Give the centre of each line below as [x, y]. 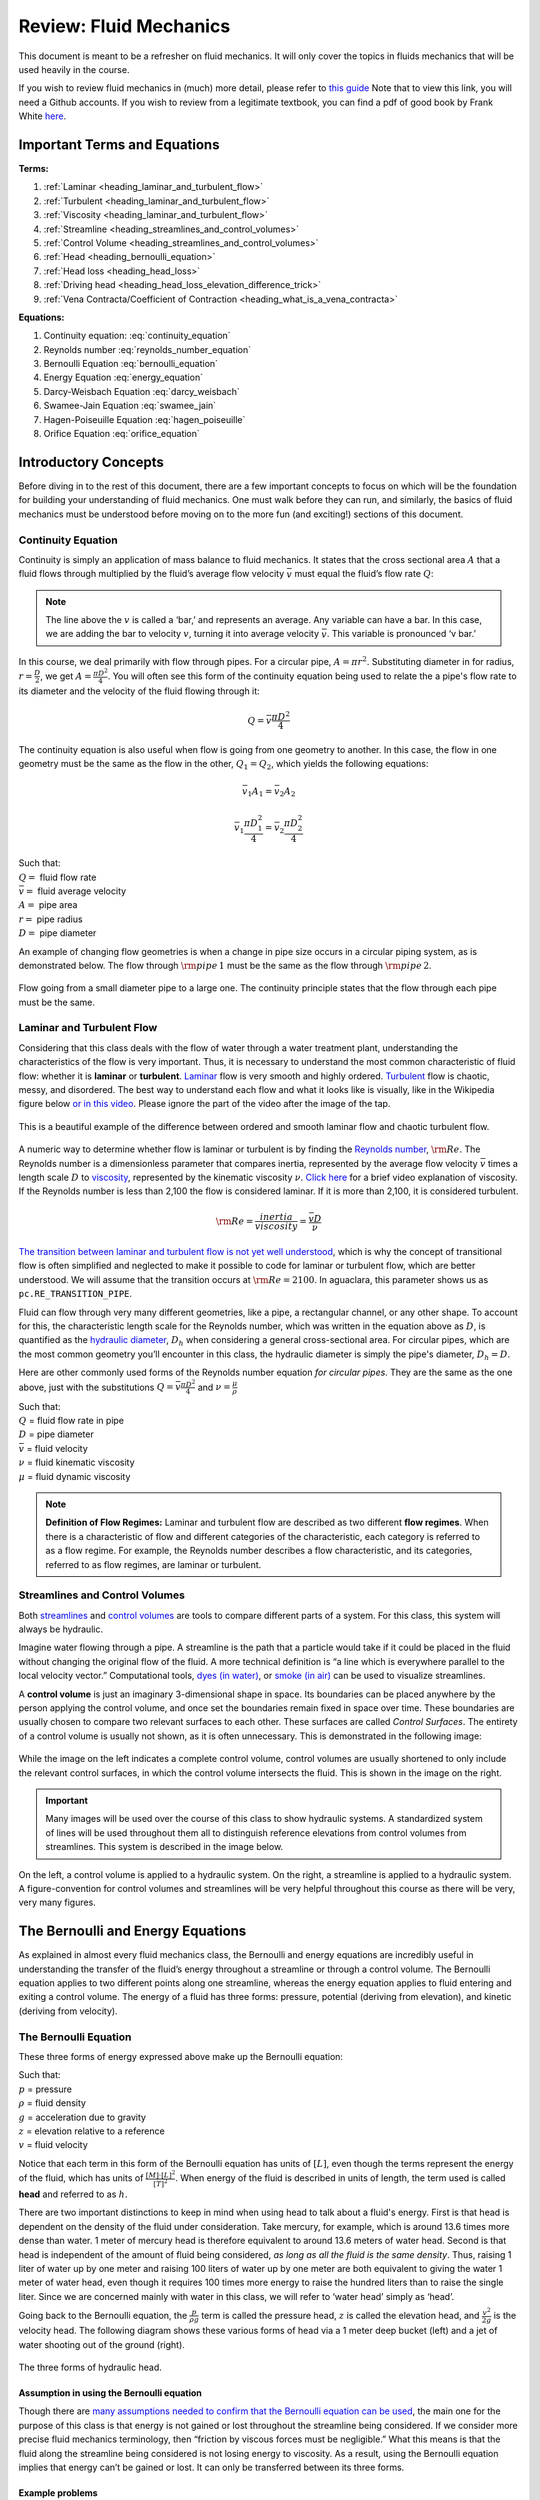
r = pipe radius [51, 919]
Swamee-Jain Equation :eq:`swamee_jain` [130, 406]
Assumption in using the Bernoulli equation [110, 2392]
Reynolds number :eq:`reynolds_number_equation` [147, 349]
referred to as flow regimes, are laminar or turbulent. [153, 1564]
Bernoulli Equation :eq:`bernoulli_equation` [131, 364]
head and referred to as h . [73, 2194]
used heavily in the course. [74, 69]
